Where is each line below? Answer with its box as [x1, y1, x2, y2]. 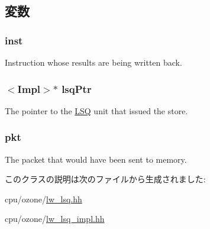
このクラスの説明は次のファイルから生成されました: [5, 173, 206, 185]
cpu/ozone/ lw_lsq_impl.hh [5, 212, 105, 225]
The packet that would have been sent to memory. [5, 153, 187, 165]
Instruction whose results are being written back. [5, 56, 182, 68]
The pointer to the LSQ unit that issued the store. [5, 104, 188, 117]
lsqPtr [62, 81, 92, 96]
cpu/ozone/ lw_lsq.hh [5, 192, 82, 205]
